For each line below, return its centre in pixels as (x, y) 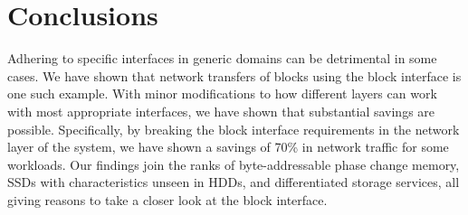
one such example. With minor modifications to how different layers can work (222, 93)
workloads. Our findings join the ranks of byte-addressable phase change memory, (234, 164)
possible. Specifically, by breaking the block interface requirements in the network (234, 129)
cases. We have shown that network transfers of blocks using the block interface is (234, 75)
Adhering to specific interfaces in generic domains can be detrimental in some (222, 58)
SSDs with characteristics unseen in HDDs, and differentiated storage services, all (234, 182)
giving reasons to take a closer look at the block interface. (167, 199)
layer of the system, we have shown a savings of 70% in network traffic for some (228, 147)
